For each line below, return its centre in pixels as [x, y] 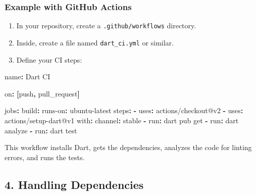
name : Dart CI [28, 77]
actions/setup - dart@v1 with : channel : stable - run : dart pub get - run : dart [122, 120]
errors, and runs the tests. [45, 157]
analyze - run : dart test [41, 130]
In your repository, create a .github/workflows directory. [106, 26]
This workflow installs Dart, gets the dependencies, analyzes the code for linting [128, 147]
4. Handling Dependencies [74, 184]
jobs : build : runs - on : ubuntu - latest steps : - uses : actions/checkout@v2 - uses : [124, 110]
